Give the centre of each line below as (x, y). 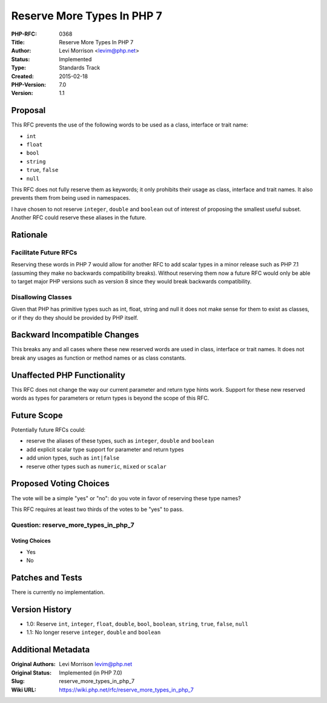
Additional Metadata (51, 650)
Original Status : (31, 673)
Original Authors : (33, 664)
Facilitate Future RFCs (44, 252)
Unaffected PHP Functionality (68, 375)
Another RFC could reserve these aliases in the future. (79, 217)
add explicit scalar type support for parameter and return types (105, 449)
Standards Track (80, 68)
